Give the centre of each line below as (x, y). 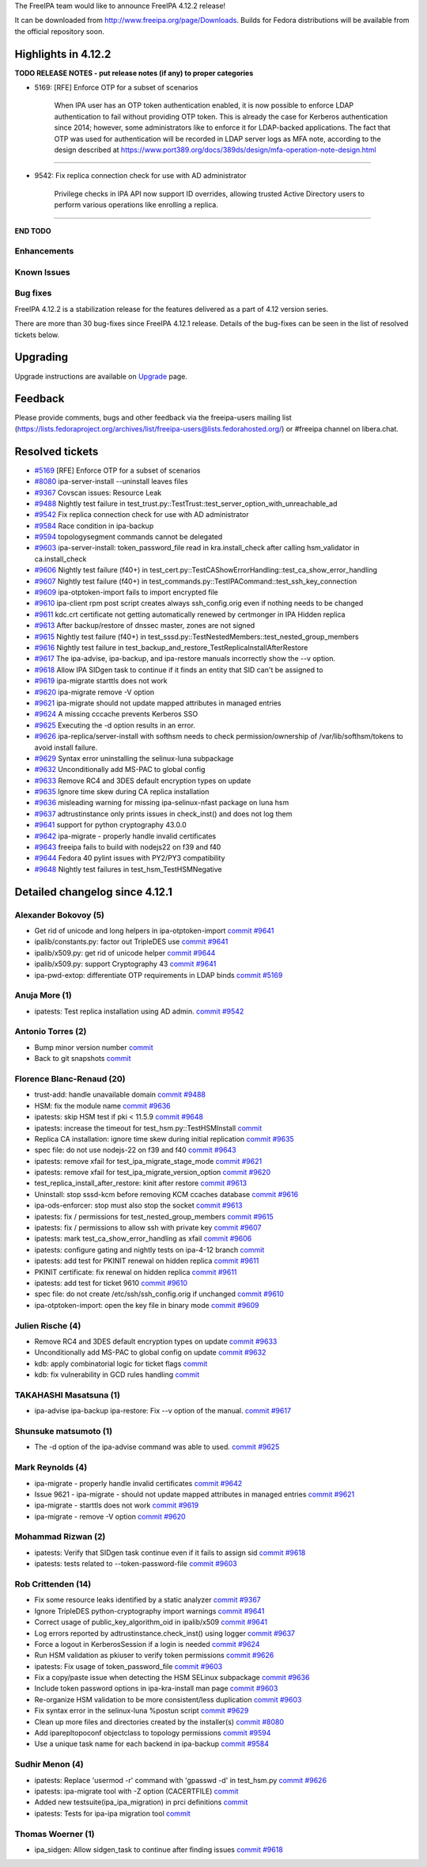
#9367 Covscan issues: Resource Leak (98, 492)
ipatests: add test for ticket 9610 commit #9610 (111, 1283)
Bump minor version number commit (94, 1047)
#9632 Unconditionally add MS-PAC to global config (120, 770)
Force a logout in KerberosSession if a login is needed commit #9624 (147, 1644)
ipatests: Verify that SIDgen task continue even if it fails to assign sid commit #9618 (170, 1553)
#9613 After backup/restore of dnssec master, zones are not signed (145, 626)
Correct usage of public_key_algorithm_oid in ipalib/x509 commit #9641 (151, 1622)
